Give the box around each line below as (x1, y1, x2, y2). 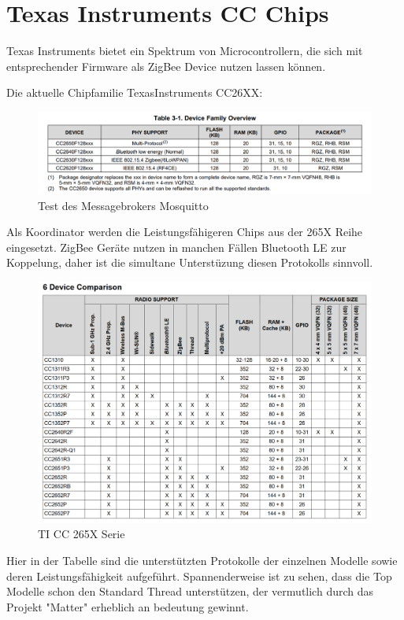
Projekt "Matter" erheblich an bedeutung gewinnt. (6, 598, 249, 614)
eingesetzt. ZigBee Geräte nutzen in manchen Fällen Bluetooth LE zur (6, 238, 347, 255)
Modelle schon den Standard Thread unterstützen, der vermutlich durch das (6, 583, 374, 600)
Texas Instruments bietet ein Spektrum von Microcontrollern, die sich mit (6, 42, 363, 59)
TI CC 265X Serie (38, 526, 125, 542)
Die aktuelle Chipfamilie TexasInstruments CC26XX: (6, 84, 263, 101)
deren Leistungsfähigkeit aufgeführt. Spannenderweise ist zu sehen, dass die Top (6, 567, 392, 584)
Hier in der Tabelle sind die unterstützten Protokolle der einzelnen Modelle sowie (6, 552, 398, 569)
